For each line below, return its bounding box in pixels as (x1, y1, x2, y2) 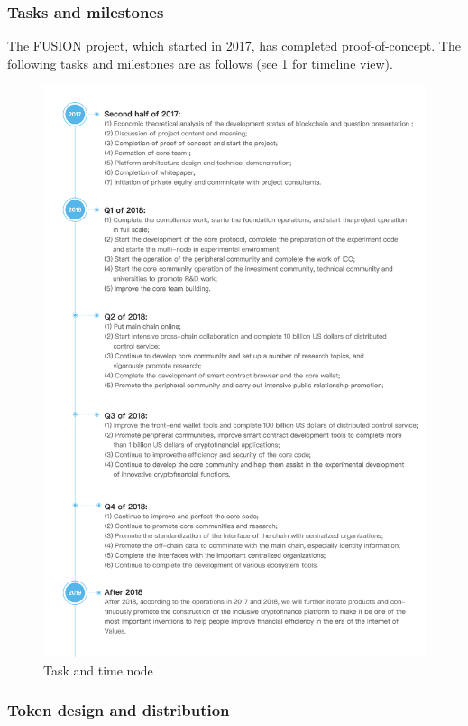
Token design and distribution (7, 699, 230, 721)
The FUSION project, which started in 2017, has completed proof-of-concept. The (7, 36, 461, 55)
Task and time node (43, 660, 153, 679)
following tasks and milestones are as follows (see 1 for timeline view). (7, 53, 393, 72)
